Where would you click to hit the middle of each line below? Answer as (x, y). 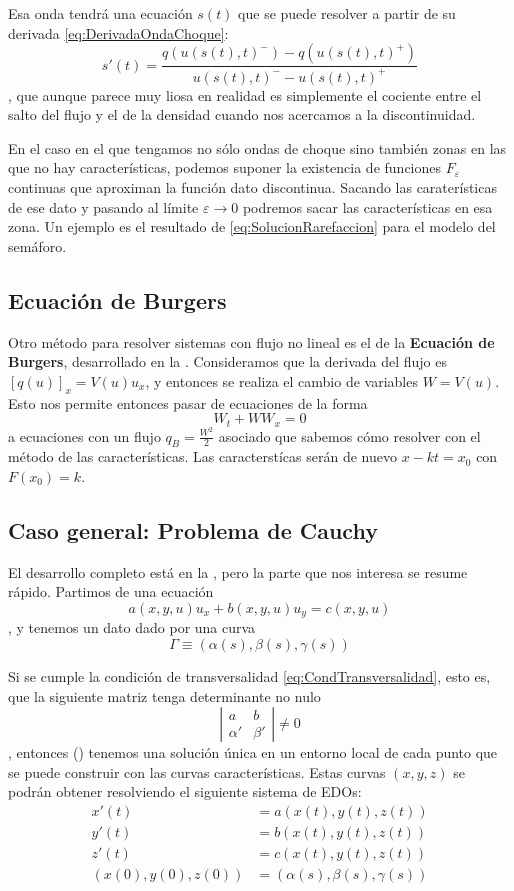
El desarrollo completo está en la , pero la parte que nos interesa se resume (238, 571)
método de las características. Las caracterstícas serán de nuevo (202, 456)
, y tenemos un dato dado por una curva (132, 627)
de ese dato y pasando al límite (103, 206)
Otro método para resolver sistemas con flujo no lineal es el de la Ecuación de (251, 341)
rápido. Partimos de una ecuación (111, 591)
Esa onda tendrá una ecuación (100, 13)
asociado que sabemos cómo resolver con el (349, 435)
